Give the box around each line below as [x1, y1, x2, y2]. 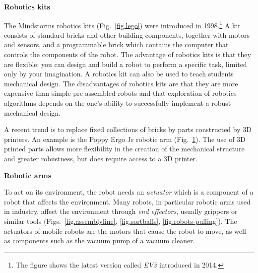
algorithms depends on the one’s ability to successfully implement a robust [4, 98, 231, 108]
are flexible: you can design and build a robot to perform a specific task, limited [4, 59, 247, 69]
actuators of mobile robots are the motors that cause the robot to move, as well [4, 225, 246, 236]
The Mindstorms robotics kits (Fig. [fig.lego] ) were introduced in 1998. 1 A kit [4, 18, 241, 30]
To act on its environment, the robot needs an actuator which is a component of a [4, 187, 254, 197]
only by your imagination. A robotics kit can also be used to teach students [4, 68, 234, 79]
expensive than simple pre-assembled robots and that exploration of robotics [4, 88, 237, 98]
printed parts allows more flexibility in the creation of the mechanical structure [4, 143, 245, 154]
